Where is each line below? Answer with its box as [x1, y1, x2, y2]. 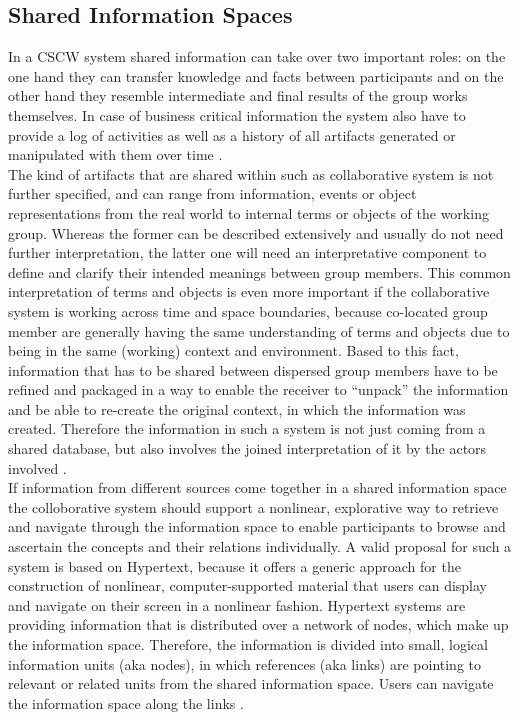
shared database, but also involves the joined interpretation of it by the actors [8, 438, 487, 459]
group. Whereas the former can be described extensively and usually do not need [8, 222, 504, 243]
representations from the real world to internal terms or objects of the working [8, 202, 489, 223]
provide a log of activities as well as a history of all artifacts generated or [8, 124, 456, 145]
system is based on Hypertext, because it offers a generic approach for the [8, 555, 461, 576]
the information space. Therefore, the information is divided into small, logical [8, 634, 488, 655]
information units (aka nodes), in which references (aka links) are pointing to [8, 653, 482, 674]
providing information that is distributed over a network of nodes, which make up [8, 614, 509, 635]
